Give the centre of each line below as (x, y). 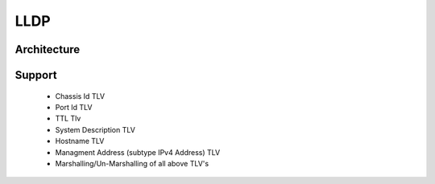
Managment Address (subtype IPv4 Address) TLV (138, 152)
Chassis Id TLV (80, 96)
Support (36, 75)
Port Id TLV (74, 107)
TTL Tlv (68, 119)
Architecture (48, 49)
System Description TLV (95, 129)
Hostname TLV (80, 141)
